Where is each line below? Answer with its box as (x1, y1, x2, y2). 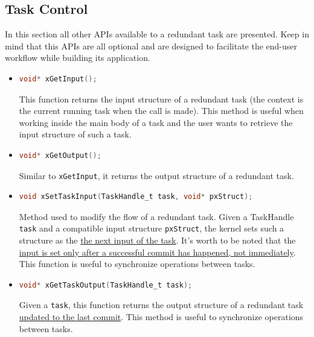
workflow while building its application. (5, 51, 150, 64)
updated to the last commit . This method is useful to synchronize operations (19, 310, 304, 323)
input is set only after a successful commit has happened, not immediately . (19, 245, 296, 258)
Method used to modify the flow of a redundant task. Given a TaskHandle (19, 210, 294, 222)
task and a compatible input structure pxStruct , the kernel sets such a (19, 222, 284, 235)
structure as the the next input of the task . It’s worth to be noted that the (19, 234, 296, 247)
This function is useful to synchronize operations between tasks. (19, 257, 255, 270)
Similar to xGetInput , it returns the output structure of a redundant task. (19, 169, 294, 181)
